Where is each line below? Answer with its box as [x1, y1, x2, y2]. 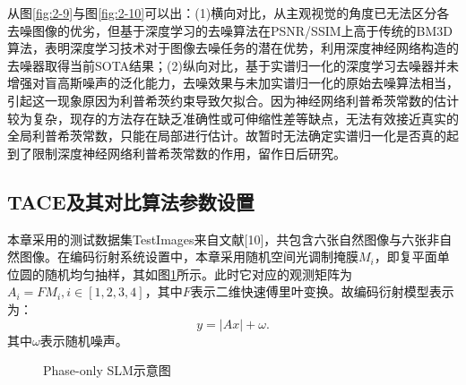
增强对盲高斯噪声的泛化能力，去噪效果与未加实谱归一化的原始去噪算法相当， [7, 73, 459, 92]
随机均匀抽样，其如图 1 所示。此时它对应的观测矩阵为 [44, 264, 352, 283]
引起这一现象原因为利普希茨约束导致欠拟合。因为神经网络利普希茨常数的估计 [7, 90, 459, 109]
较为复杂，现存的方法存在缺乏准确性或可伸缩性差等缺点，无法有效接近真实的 [7, 108, 459, 127]
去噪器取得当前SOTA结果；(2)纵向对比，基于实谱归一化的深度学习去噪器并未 [7, 56, 460, 74]
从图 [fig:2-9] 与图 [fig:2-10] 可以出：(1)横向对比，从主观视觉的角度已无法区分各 [7, 4, 450, 21]
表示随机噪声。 [39, 330, 128, 349]
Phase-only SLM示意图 [43, 361, 171, 380]
